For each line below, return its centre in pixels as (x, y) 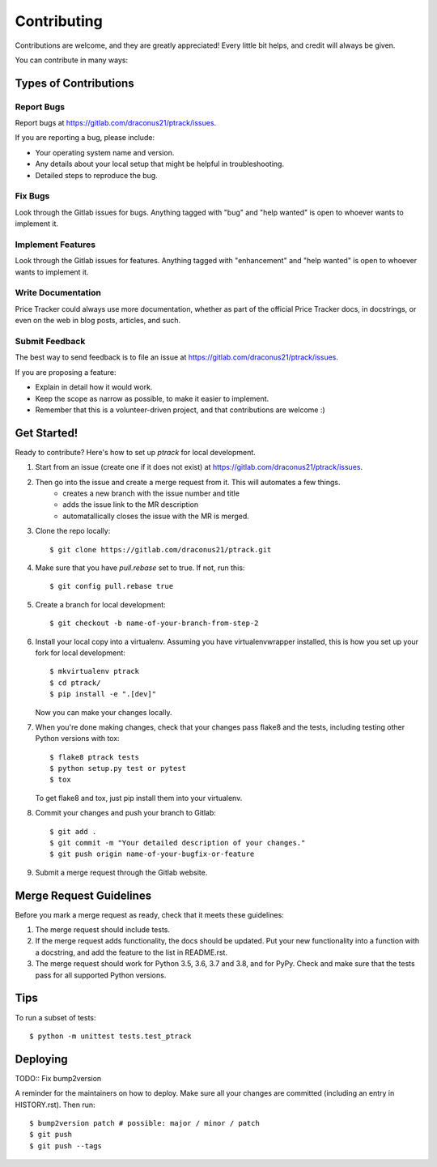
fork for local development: (80, 653)
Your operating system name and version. (105, 152)
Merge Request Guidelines (83, 895)
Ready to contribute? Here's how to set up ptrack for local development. (136, 452)
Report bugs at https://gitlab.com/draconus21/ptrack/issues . (116, 123)
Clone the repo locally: (73, 531)
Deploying (41, 1059)
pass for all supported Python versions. (101, 975)
